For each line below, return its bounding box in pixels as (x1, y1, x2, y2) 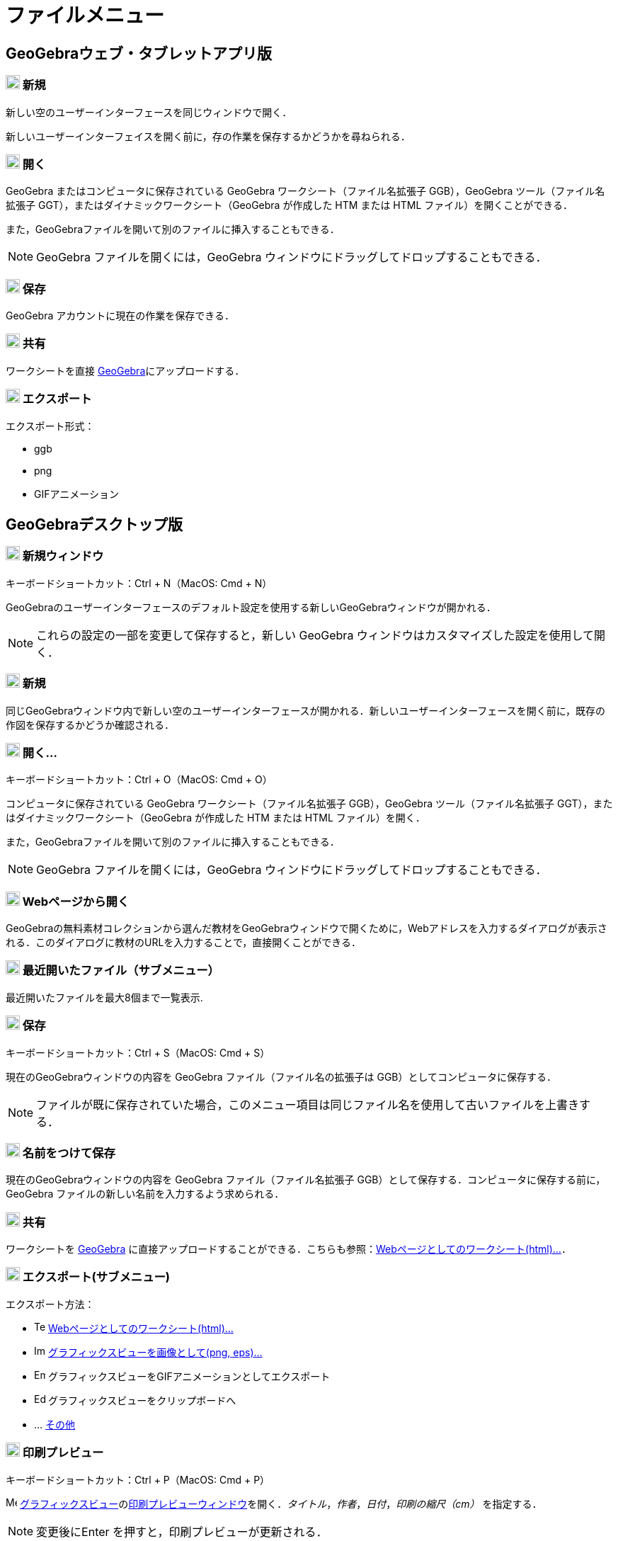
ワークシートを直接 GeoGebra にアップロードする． (6, 364, 245, 377)
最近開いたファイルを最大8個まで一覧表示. (6, 991, 203, 1003)
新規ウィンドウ (22, 549, 104, 564)
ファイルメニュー (6, 4, 165, 28)
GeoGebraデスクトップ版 (6, 515, 183, 533)
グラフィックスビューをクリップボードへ (47, 1394, 236, 1406)
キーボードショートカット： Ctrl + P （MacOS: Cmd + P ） (6, 1473, 270, 1486)
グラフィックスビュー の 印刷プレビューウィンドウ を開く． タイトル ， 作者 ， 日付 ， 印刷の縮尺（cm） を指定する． (19, 1497, 542, 1510)
